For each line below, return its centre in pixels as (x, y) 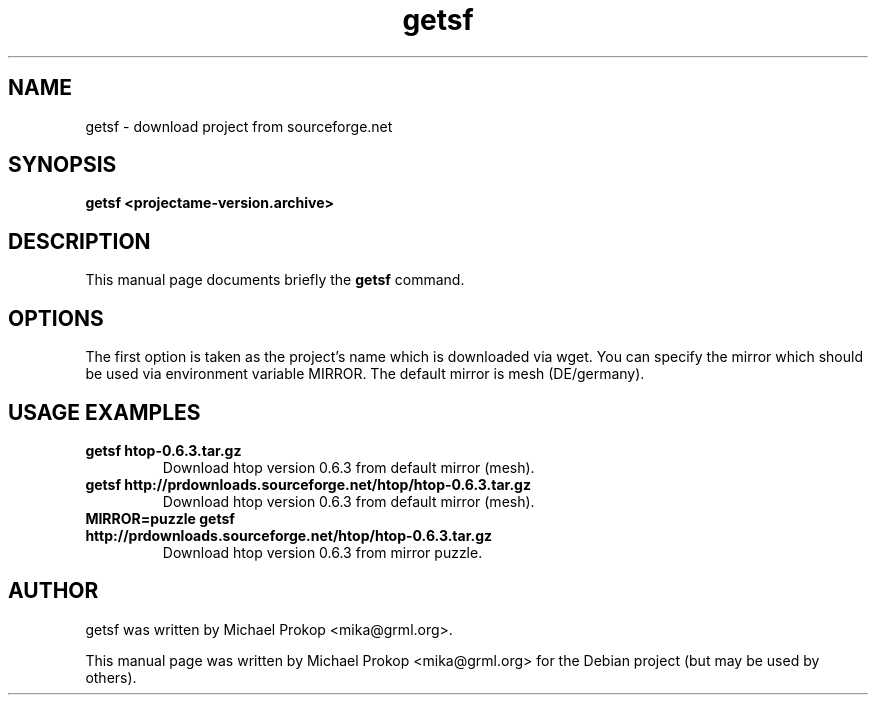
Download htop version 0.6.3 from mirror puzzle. (322, 552)
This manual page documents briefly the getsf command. (275, 280)
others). (111, 677)
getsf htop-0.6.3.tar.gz (163, 450)
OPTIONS (56, 318)
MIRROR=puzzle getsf (160, 518)
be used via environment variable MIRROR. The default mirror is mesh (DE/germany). (365, 374)
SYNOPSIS (62, 165)
